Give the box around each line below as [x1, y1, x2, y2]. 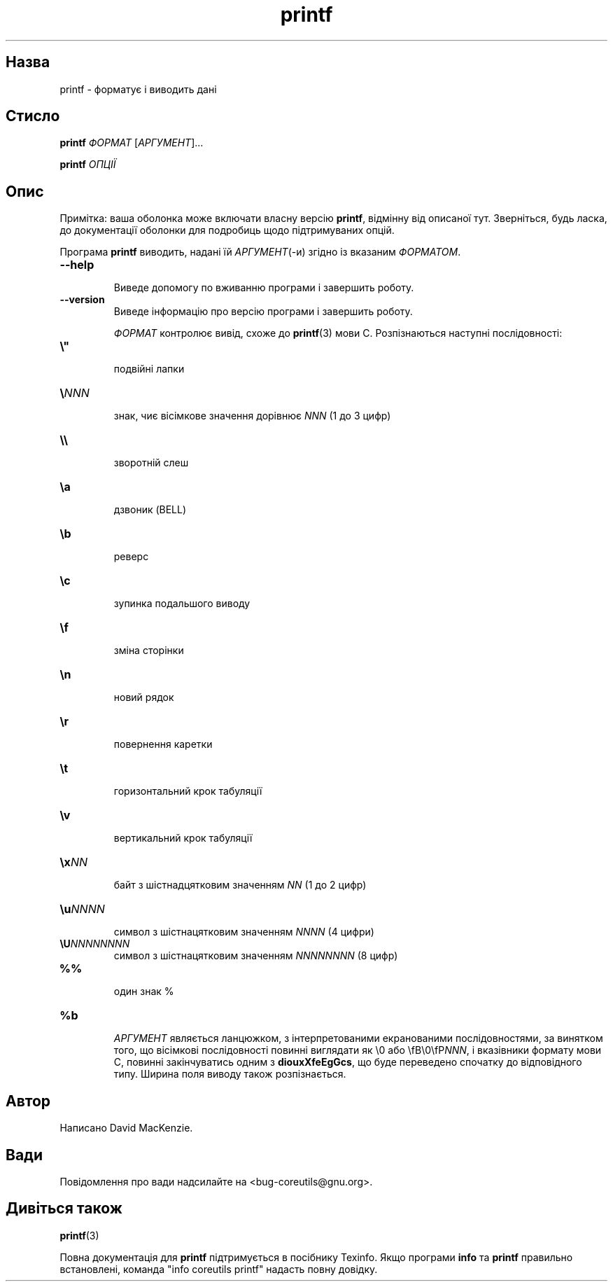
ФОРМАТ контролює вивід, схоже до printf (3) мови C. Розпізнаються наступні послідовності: [113, 327, 563, 340]
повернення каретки [113, 738, 213, 751]
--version [59, 293, 105, 306]
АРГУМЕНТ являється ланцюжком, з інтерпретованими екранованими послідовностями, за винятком [113, 1032, 603, 1045]
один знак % [113, 985, 174, 998]
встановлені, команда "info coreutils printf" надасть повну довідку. [59, 1262, 378, 1275]
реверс [113, 550, 149, 563]
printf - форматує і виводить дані [59, 83, 217, 95]
